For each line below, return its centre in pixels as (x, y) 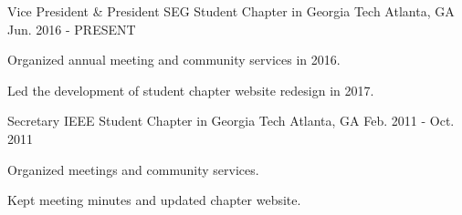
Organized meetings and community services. (133, 169)
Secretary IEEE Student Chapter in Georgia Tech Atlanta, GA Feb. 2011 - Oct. (231, 121)
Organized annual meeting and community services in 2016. (174, 60)
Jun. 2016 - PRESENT (72, 29)
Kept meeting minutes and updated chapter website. (154, 200)
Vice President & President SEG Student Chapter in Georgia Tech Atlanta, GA (231, 11)
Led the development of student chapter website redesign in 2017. (191, 90)
